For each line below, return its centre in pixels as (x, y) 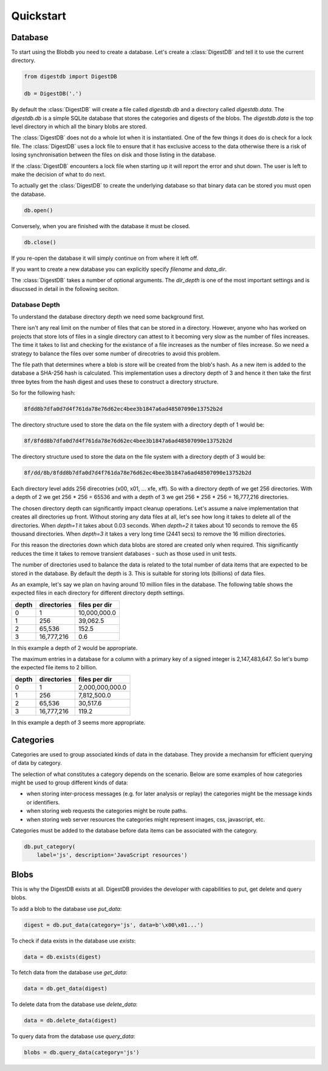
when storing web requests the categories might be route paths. (107, 811)
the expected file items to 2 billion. (54, 668)
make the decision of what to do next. (59, 174)
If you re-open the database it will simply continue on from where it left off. (105, 258)
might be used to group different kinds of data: (70, 783)
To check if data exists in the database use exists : (73, 941)
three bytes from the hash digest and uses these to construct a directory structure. (115, 382)
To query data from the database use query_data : (73, 1036)
